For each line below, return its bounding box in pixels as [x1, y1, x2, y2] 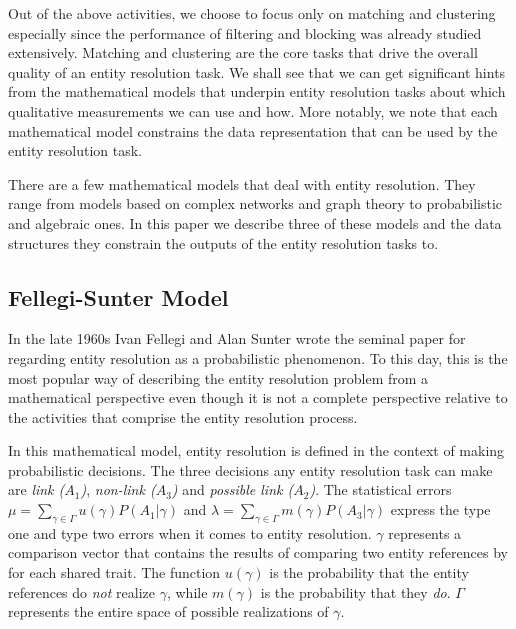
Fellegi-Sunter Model [8, 281, 229, 312]
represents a [388, 522, 462, 543]
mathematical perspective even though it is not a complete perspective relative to [8, 387, 508, 408]
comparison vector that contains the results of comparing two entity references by [8, 542, 508, 563]
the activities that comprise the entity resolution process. [8, 406, 358, 427]
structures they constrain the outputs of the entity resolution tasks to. [8, 232, 439, 253]
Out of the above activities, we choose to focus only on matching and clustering [8, 3, 496, 23]
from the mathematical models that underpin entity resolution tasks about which [8, 81, 506, 102]
